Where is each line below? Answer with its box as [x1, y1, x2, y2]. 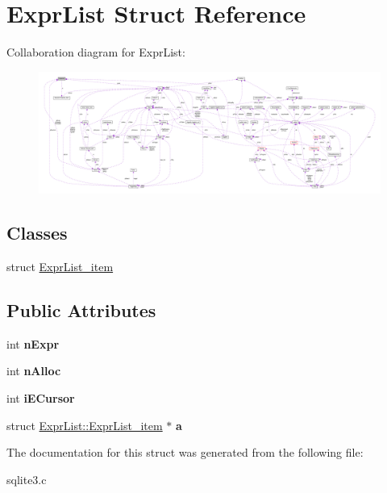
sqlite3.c [6, 470, 47, 487]
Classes [6, 220, 68, 245]
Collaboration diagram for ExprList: [6, 44, 185, 61]
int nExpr [6, 335, 60, 352]
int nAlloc [6, 362, 61, 379]
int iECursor [6, 390, 75, 407]
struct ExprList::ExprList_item [6, 416, 163, 433]
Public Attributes [6, 298, 156, 323]
